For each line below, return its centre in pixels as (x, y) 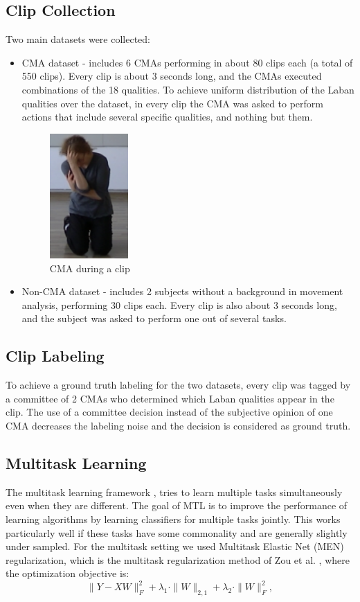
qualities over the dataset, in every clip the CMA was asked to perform (172, 103)
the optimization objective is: (67, 573)
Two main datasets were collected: (78, 39)
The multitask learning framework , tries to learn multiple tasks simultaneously (174, 492)
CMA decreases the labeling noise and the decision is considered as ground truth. (178, 426)
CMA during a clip (90, 268)
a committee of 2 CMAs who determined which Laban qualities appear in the (170, 398)
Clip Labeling (55, 356)
